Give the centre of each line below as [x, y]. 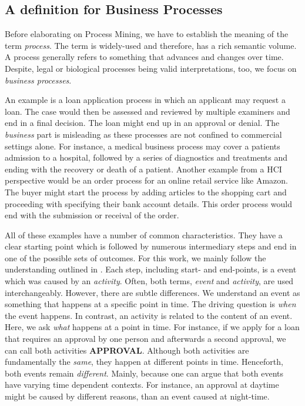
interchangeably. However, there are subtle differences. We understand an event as [152, 292]
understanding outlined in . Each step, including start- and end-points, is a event [151, 269]
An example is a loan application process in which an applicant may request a [145, 100]
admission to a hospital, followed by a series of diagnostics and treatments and [146, 157]
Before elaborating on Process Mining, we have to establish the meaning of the [147, 34]
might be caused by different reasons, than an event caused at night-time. [137, 396]
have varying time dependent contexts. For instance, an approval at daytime [142, 385]
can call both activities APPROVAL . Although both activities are [127, 350]
